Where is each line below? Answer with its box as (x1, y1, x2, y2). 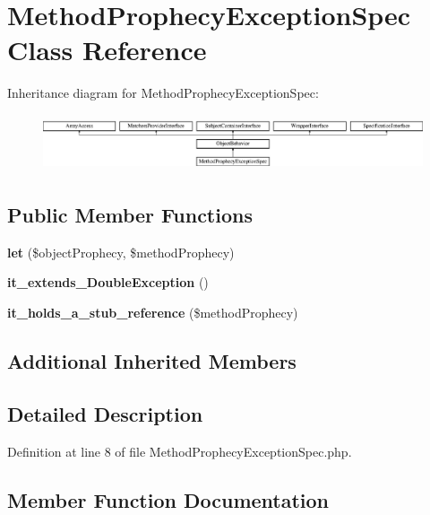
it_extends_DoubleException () (7, 273, 209, 292)
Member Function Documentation (7, 485, 330, 513)
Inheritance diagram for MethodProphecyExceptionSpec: (7, 83, 319, 102)
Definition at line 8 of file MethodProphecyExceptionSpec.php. (7, 441, 352, 460)
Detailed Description (7, 399, 203, 427)
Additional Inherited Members (7, 347, 297, 375)
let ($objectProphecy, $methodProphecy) (7, 242, 235, 261)
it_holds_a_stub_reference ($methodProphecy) (7, 303, 298, 322)
